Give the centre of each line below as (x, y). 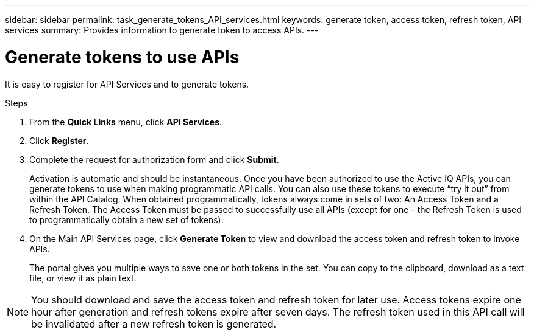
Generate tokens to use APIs (122, 57)
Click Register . (59, 140)
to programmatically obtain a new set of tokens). (126, 219)
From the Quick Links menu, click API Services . (126, 122)
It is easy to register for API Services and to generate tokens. (127, 84)
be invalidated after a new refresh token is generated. (154, 324)
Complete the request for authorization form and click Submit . (154, 159)
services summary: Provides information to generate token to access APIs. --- (162, 30)
